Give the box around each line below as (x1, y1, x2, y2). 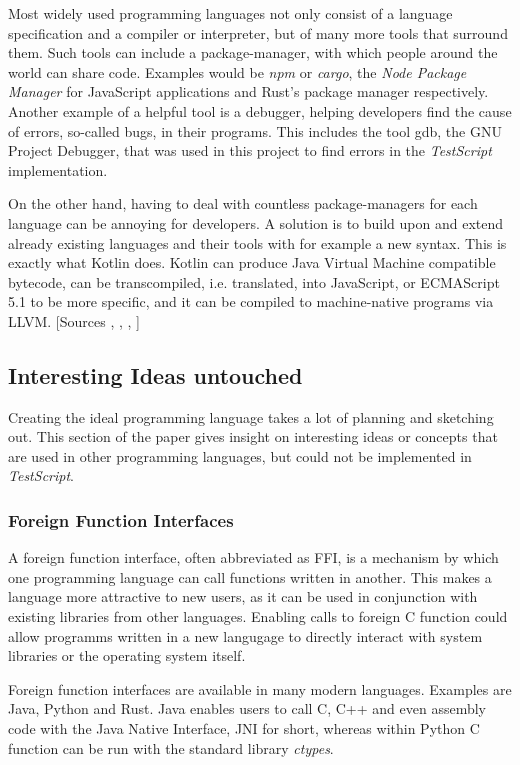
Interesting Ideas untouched (8, 359, 303, 390)
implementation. (8, 159, 108, 180)
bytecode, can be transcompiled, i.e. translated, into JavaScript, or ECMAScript (8, 271, 500, 292)
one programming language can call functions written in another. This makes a (8, 566, 492, 587)
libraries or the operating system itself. (8, 645, 246, 666)
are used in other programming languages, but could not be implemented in (8, 445, 472, 466)
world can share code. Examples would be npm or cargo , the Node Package (8, 61, 467, 82)
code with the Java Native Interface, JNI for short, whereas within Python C (8, 718, 480, 739)
